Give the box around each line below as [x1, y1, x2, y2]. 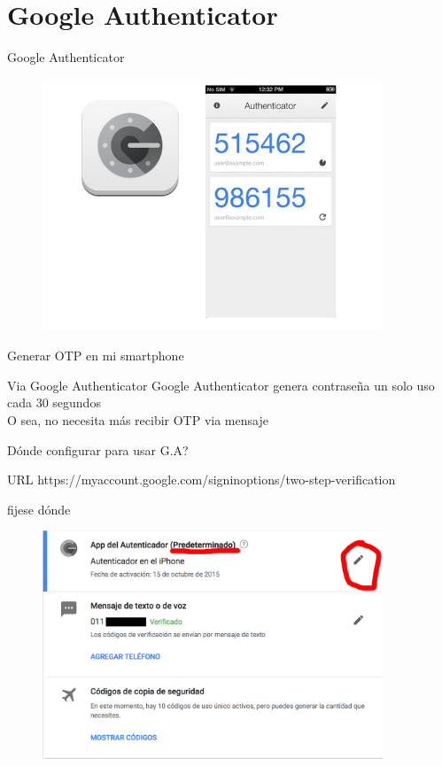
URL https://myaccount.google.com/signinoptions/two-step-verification [7, 470, 396, 489]
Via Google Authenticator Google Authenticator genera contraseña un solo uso [7, 375, 435, 394]
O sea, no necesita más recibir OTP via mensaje [7, 410, 268, 429]
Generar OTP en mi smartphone [7, 346, 184, 365]
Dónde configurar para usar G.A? [7, 440, 189, 459]
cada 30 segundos [7, 393, 101, 412]
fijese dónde [7, 499, 71, 518]
